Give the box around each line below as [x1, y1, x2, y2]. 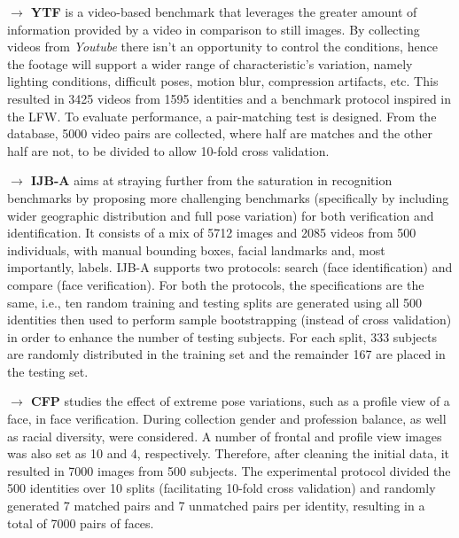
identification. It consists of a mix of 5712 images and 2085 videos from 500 [7, 223, 416, 242]
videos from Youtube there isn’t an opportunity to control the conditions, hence [7, 37, 438, 56]
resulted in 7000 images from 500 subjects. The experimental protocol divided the [7, 461, 451, 480]
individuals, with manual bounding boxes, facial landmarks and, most [7, 240, 385, 259]
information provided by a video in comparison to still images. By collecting [7, 19, 420, 38]
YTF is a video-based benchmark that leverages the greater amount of [31, 3, 417, 20]
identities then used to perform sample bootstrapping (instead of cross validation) [7, 310, 452, 329]
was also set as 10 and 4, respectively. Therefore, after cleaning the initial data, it [7, 444, 450, 463]
